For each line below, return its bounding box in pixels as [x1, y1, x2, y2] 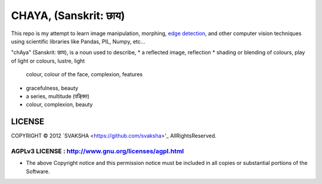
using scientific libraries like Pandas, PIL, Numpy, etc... [11, 38, 145, 45]
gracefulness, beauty [26, 84, 79, 92]
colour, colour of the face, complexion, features [26, 71, 143, 78]
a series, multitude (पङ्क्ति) [26, 92, 89, 99]
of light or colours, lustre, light [11, 57, 85, 64]
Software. [26, 167, 50, 175]
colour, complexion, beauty [26, 101, 93, 108]
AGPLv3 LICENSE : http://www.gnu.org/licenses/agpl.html [11, 146, 184, 155]
